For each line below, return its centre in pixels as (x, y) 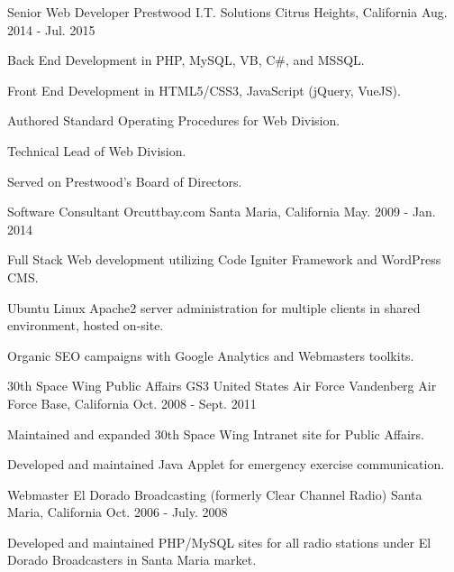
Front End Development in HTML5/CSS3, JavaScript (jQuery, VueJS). (204, 90)
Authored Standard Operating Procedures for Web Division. (174, 120)
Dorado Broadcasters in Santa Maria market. (132, 560)
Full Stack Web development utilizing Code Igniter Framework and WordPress (224, 259)
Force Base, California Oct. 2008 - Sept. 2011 (132, 403)
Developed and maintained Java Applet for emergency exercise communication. (226, 464)
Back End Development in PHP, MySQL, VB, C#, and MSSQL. (186, 60)
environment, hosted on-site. (86, 325)
